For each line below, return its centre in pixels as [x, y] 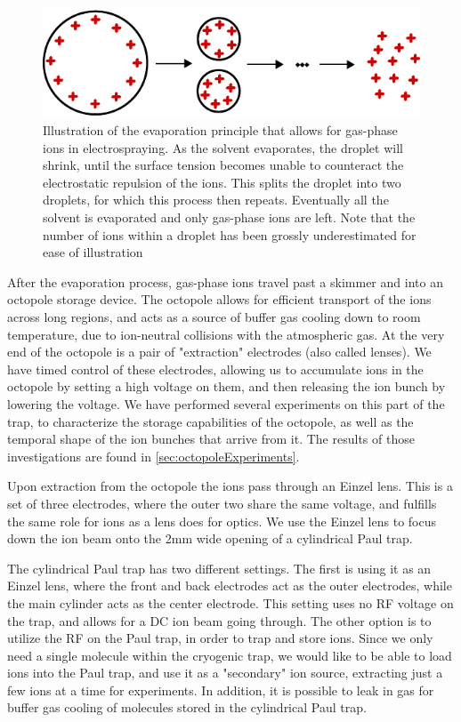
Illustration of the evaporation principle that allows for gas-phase [220, 130]
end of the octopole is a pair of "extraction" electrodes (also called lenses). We [219, 352]
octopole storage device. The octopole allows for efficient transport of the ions [219, 299]
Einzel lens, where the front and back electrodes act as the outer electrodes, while [230, 586]
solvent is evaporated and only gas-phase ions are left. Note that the [229, 217]
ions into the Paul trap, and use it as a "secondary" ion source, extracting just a [225, 673]
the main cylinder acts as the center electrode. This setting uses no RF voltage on [230, 602]
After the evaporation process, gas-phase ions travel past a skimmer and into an [225, 281]
